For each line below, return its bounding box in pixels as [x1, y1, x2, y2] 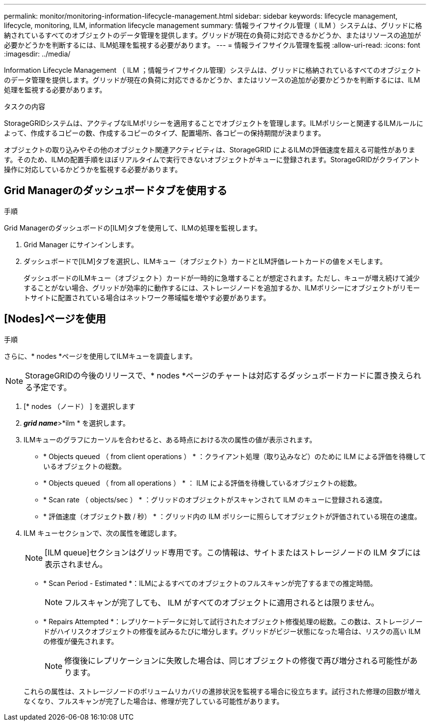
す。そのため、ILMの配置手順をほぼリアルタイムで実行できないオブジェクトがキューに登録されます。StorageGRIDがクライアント [4, 155, 420, 164]
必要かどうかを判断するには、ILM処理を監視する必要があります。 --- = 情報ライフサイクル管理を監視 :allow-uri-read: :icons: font [4, 41, 420, 49]
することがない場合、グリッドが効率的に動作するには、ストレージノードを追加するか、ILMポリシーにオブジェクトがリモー [24, 283, 420, 292]
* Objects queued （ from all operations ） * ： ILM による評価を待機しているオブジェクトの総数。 [43, 478, 361, 487]
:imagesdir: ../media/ [4, 50, 71, 58]
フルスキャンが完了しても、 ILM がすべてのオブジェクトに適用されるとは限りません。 [64, 597, 379, 608]
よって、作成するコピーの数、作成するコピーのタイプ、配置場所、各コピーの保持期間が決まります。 [4, 129, 325, 137]
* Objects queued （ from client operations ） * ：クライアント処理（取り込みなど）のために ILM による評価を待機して [43, 452, 426, 461]
